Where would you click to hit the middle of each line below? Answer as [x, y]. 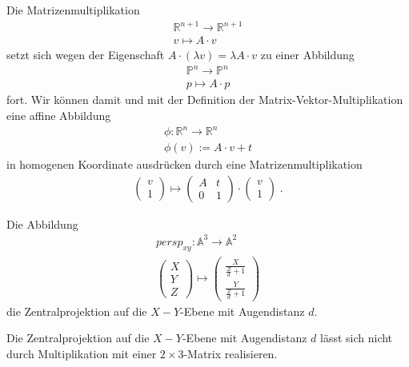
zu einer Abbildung [307, 55]
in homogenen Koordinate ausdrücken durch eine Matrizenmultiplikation [184, 164]
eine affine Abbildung [59, 115]
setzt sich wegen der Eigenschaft [86, 55]
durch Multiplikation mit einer [82, 354]
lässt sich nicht [356, 338]
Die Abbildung [42, 223]
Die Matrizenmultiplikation [73, 10]
